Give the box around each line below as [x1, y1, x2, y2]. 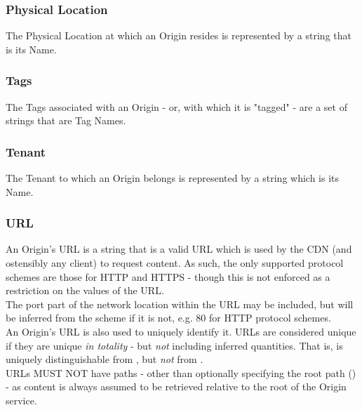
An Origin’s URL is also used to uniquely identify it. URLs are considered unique [6, 324, 356, 338]
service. [6, 392, 37, 407]
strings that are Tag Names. [6, 113, 126, 128]
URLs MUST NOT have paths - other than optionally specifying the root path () [6, 365, 356, 380]
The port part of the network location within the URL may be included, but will [6, 296, 354, 311]
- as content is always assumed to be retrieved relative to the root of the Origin [6, 379, 347, 394]
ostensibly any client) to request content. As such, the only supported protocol [6, 256, 344, 270]
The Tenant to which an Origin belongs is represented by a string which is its [6, 171, 340, 185]
